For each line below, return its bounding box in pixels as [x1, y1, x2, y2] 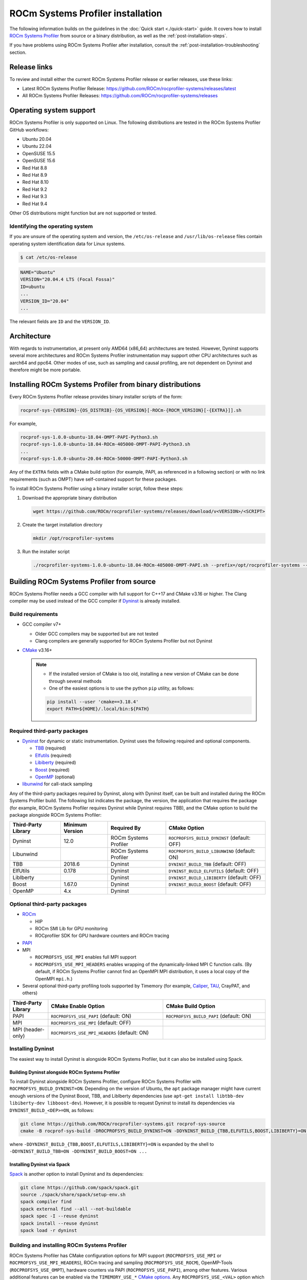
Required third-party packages [9, 727, 89, 734]
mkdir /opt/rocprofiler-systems [33, 536, 115, 541]
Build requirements [9, 610, 58, 617]
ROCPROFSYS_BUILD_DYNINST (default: [168, 835, 251, 842]
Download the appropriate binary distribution [22, 495, 117, 501]
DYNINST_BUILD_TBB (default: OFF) [168, 861, 247, 868]
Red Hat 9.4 [22, 200, 48, 207]
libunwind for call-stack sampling [22, 781, 93, 787]
